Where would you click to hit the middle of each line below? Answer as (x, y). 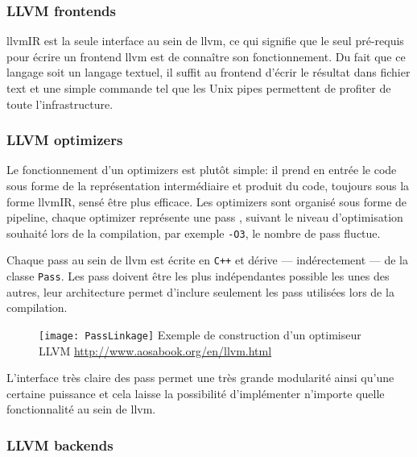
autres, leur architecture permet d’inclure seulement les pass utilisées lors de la (200, 291)
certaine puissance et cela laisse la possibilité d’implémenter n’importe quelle (196, 393)
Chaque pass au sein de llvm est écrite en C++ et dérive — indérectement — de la (208, 260)
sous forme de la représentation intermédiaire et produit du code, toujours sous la (208, 185)
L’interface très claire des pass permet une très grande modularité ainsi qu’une (200, 378)
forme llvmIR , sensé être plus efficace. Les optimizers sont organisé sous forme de (207, 201)
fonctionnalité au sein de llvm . (81, 409)
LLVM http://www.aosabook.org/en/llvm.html (155, 350)
